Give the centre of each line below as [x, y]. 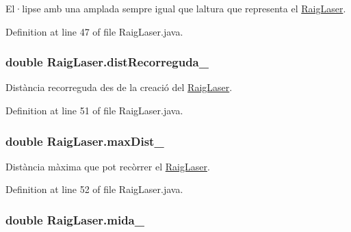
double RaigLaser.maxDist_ [85, 141]
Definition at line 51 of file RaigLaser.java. [94, 110]
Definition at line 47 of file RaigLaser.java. [94, 31]
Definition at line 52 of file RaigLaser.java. [94, 189]
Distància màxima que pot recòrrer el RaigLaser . [108, 166]
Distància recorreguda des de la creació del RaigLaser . [119, 87]
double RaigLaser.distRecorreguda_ [107, 62]
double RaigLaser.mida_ [75, 219]
